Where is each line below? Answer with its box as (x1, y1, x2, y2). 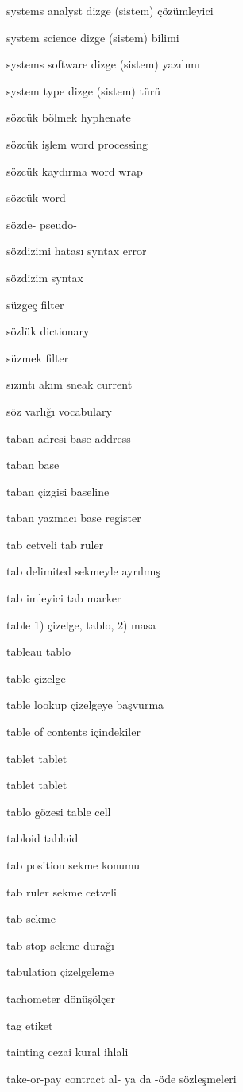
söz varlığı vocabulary (6, 402, 112, 419)
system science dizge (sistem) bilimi (6, 29, 179, 45)
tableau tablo (6, 643, 71, 660)
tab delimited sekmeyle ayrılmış (6, 563, 160, 579)
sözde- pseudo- (6, 215, 77, 232)
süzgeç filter (6, 296, 64, 312)
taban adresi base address (6, 429, 131, 446)
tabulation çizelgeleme (6, 963, 114, 980)
